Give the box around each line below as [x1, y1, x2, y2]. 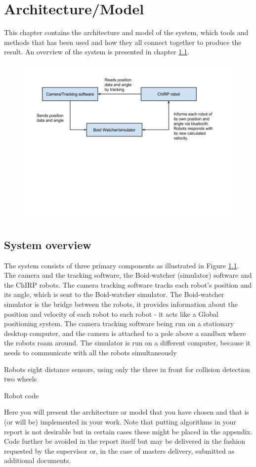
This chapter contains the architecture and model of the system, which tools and [4, 27, 249, 38]
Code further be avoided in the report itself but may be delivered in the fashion [4, 436, 246, 446]
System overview [4, 237, 91, 252]
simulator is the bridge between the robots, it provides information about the [4, 299, 238, 309]
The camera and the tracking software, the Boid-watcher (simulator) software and [4, 270, 252, 280]
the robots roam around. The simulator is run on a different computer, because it [4, 338, 251, 348]
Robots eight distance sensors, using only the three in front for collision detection [4, 364, 250, 374]
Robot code [4, 390, 39, 400]
